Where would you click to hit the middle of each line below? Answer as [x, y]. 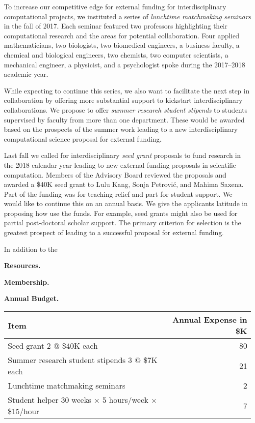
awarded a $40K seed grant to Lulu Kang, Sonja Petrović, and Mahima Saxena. [124, 184]
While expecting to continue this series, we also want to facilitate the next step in [127, 90]
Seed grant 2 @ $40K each [53, 346]
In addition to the [31, 249]
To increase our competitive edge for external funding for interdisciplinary [115, 6]
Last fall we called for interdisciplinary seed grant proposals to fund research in [123, 155]
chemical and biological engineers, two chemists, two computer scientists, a [116, 54]
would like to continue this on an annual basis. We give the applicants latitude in [126, 203]
